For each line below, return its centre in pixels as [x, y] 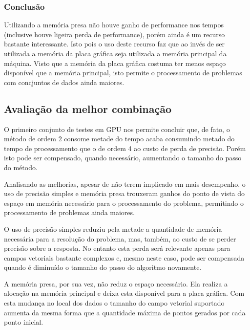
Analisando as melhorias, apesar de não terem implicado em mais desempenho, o [125, 184]
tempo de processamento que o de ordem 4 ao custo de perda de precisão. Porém [125, 148]
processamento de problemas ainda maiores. [69, 212]
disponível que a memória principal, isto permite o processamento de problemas [123, 73]
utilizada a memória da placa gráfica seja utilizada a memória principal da [115, 53]
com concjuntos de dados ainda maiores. [64, 82]
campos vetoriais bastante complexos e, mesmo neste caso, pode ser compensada [124, 257]
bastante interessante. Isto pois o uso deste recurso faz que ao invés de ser [114, 44]
